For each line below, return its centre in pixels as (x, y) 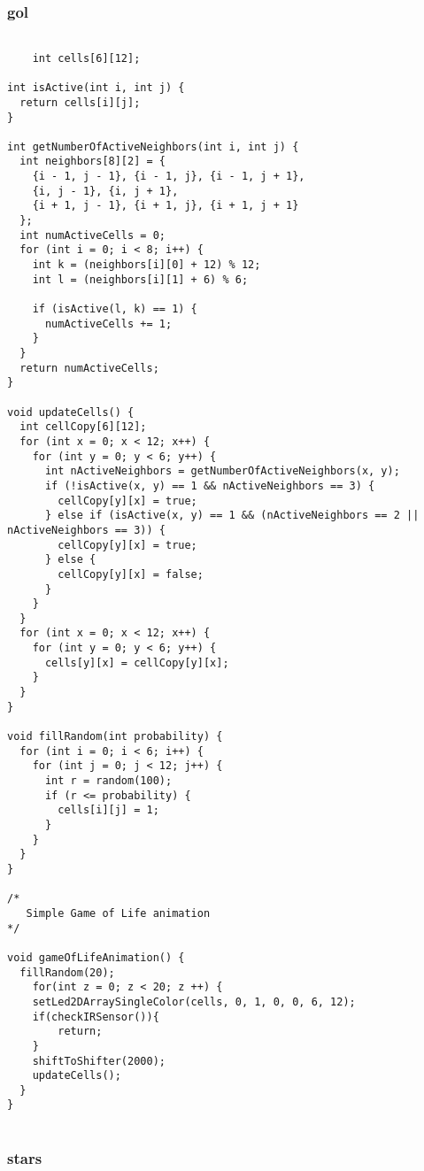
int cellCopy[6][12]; (83, 427)
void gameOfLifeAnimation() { (96, 957)
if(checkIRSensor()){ (96, 1017)
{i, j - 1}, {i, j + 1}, (105, 191)
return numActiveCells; (89, 368)
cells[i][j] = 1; (108, 810)
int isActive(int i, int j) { (96, 88)
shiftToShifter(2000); (99, 1061)
